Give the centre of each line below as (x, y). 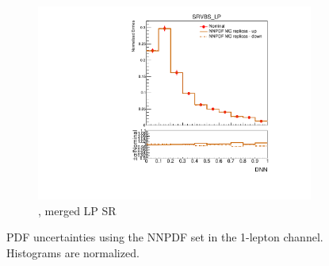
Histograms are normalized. (73, 252)
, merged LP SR (77, 210)
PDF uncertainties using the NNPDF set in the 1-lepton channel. (165, 237)
